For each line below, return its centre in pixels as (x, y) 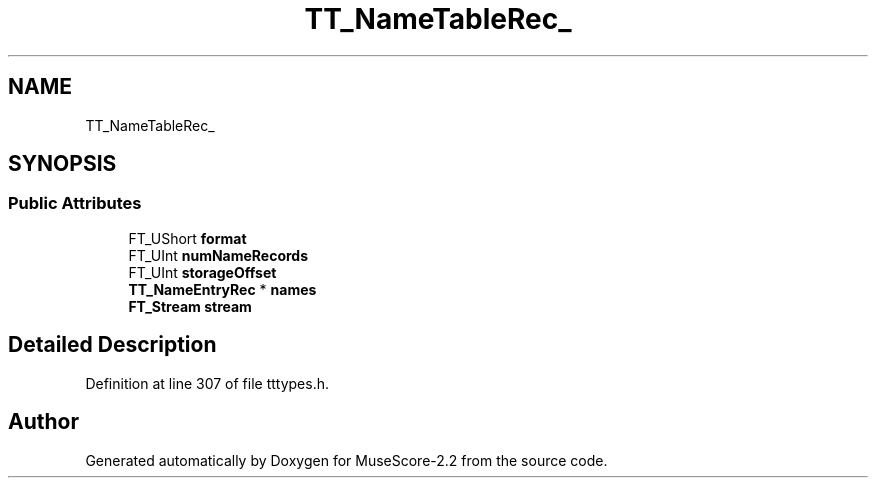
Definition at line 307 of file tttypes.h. (207, 383)
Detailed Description (112, 345)
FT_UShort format (187, 238)
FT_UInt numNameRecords (218, 255)
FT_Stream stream (190, 306)
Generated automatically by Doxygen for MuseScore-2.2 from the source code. (346, 460)
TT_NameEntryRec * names (222, 289)
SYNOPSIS (62, 164)
